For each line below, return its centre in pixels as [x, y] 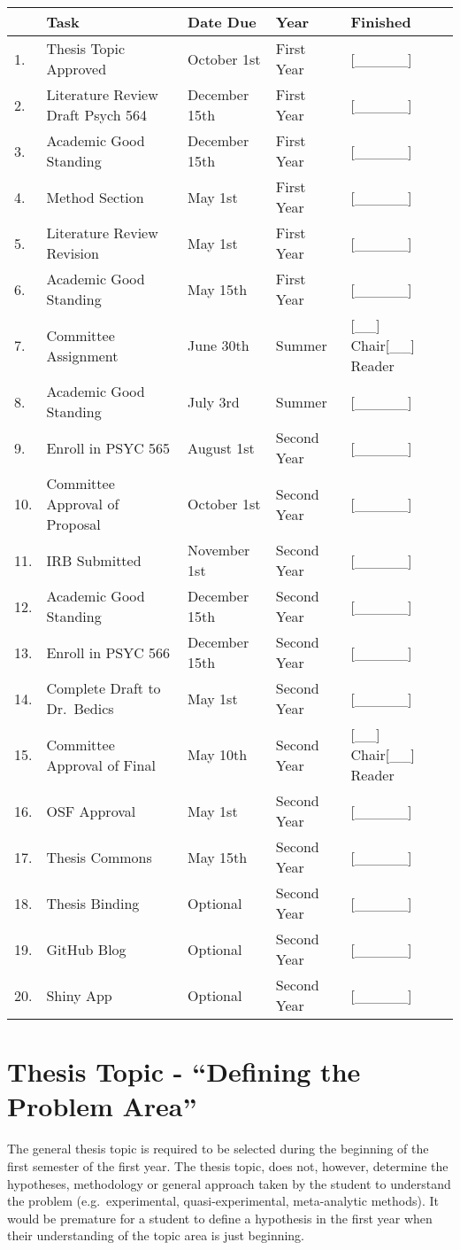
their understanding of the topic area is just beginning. [156, 1235]
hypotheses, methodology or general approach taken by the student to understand [229, 1183]
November [219, 550]
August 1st [221, 447]
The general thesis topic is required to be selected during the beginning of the [218, 1149]
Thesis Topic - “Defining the [184, 1071]
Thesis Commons [99, 857]
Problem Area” [102, 1106]
